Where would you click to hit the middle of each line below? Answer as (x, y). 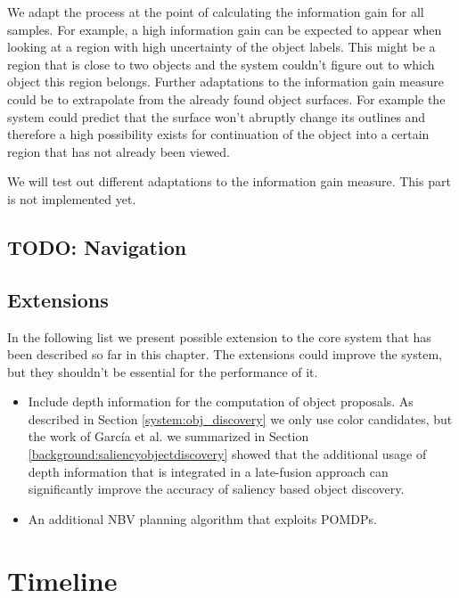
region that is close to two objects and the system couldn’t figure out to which (221, 64)
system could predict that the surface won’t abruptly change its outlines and (217, 116)
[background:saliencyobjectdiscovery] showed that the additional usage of (227, 454)
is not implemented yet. (72, 198)
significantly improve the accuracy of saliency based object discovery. (216, 489)
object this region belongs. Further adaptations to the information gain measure (225, 82)
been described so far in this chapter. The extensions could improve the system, (225, 354)
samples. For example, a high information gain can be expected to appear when (225, 29)
